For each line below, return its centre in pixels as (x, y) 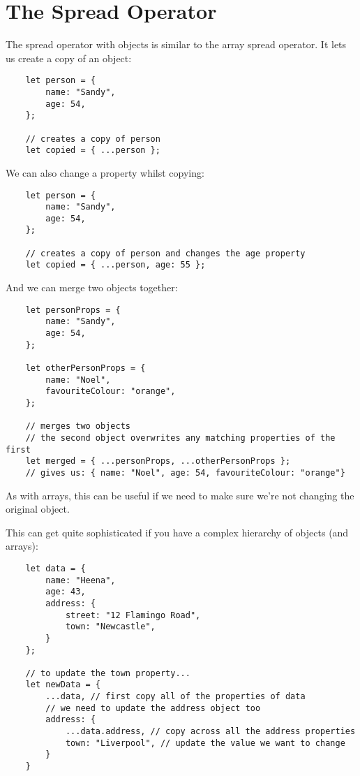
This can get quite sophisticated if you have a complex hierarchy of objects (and (177, 532)
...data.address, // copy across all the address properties (210, 732)
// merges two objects (78, 426)
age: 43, (66, 592)
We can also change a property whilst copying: (105, 172)
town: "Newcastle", (110, 627)
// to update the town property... (108, 673)
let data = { (55, 568)
